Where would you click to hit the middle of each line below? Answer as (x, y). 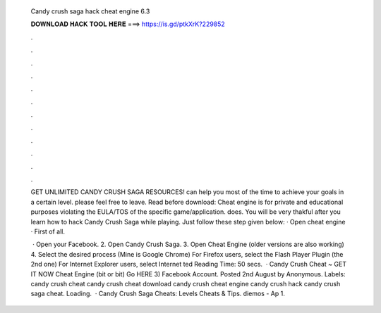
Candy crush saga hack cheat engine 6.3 (90, 11)
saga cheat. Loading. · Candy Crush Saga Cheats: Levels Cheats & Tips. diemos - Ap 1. (158, 294)
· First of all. (48, 231)
